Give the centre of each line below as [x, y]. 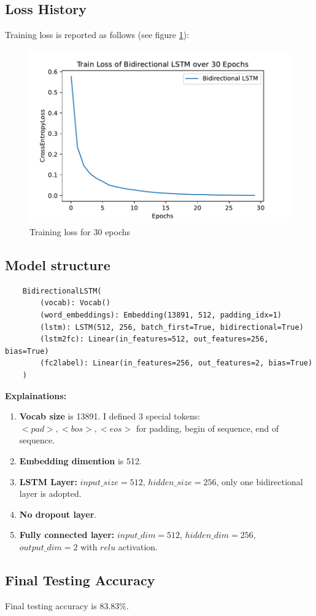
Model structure [58, 265]
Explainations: [36, 395]
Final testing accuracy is [51, 605]
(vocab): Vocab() [75, 303]
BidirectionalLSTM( [62, 291]
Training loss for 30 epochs [80, 232]
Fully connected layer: [67, 535]
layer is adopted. [50, 493]
